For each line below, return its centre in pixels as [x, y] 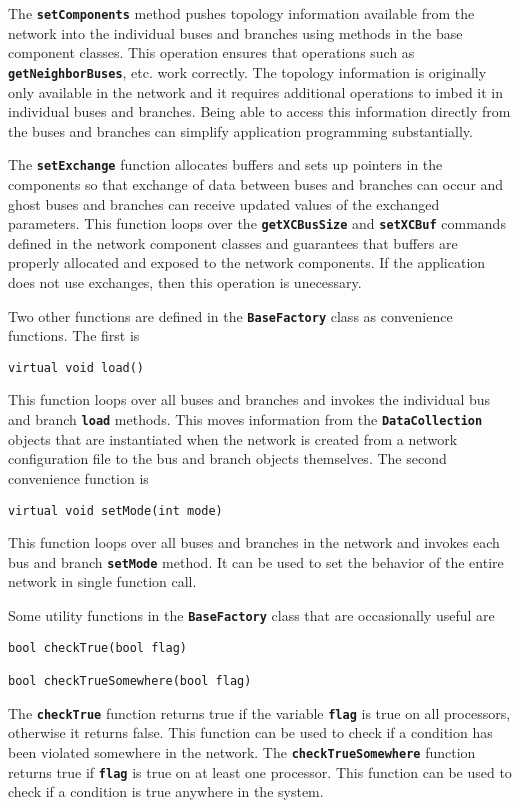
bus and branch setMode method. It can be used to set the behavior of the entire [256, 561]
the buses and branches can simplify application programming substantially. [240, 130]
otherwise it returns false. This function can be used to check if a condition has [250, 732]
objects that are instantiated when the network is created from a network [233, 438]
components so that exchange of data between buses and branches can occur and [256, 183]
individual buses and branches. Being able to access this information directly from [259, 111]
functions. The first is [74, 335]
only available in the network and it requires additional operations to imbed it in [256, 91]
